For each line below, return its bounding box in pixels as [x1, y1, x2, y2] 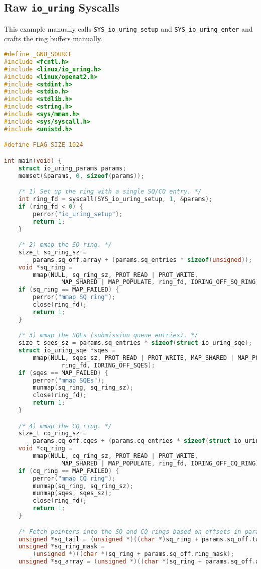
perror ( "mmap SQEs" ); [33, 376, 105, 384]
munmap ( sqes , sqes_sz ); [33, 490, 112, 497]
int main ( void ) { [4, 157, 62, 164]
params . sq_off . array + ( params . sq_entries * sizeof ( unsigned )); [33, 256, 252, 263]
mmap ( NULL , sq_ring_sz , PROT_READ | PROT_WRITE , [33, 271, 198, 278]
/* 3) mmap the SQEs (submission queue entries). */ [18, 332, 198, 339]
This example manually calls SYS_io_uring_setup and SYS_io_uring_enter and [4, 23, 253, 34]
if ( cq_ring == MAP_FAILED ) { [18, 467, 119, 475]
